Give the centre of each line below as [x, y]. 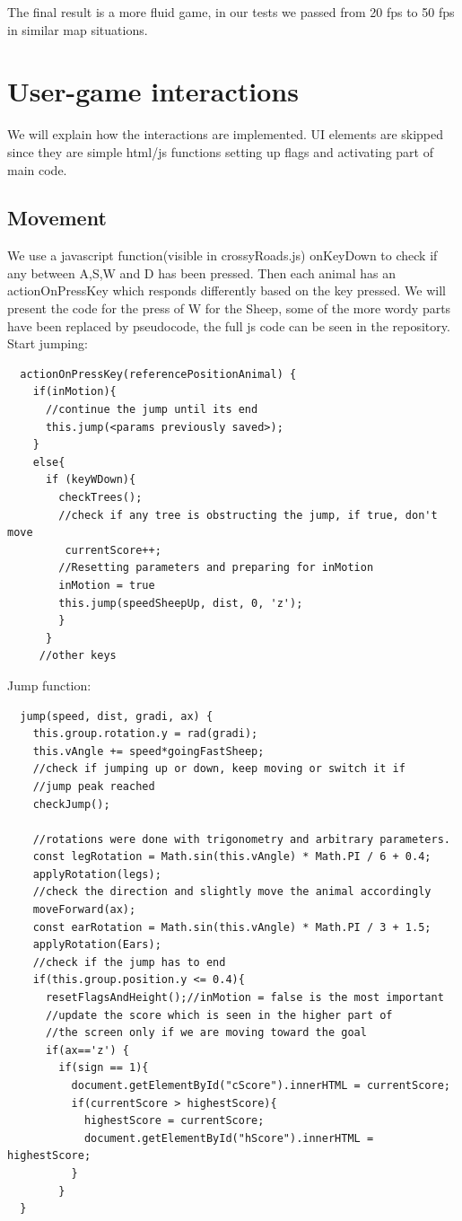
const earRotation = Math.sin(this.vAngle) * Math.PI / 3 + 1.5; [232, 927]
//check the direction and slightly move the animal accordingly [232, 892]
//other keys [78, 656]
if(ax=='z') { [87, 1050]
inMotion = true [107, 585]
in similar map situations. [78, 29]
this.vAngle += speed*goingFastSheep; [148, 751]
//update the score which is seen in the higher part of [219, 1015]
